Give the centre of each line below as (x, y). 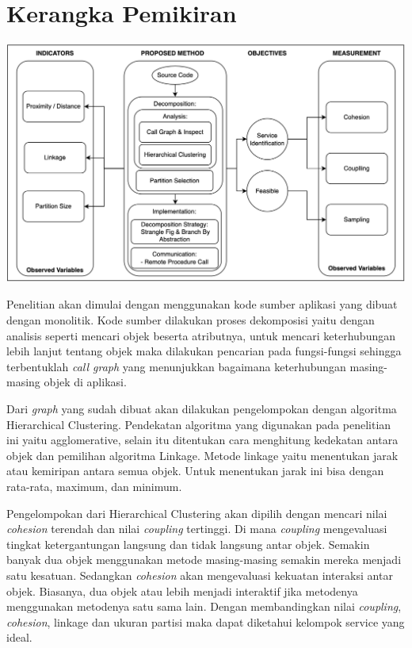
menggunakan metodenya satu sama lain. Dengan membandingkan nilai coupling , (204, 606)
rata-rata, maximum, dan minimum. (94, 486)
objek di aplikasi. (85, 382)
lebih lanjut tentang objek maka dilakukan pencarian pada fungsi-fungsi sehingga (204, 351)
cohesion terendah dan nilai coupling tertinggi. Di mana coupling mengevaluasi (197, 529)
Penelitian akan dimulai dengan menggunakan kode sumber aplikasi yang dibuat (202, 304)
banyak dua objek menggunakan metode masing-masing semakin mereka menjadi (204, 560)
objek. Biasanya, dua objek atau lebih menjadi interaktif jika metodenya (182, 590)
